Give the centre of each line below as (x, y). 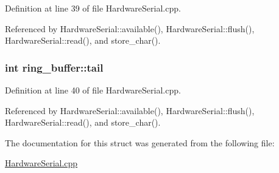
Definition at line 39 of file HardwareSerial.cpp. (93, 8)
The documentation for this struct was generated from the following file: (140, 142)
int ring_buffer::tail (54, 67)
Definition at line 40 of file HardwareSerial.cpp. (93, 90)
